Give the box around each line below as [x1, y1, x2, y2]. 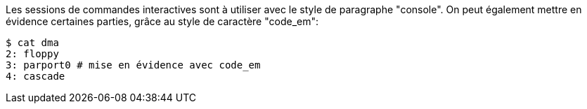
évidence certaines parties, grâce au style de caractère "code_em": [6, 15, 319, 27]
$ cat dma [6, 37, 59, 48]
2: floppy [6, 48, 59, 59]
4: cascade [6, 71, 65, 82]
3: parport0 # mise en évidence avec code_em [6, 59, 261, 71]
